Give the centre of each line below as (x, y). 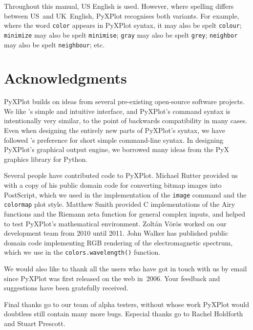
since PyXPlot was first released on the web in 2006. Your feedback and (112, 278)
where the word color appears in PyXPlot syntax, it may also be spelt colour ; (123, 25)
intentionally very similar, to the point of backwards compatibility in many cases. (126, 121)
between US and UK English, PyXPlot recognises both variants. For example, (122, 15)
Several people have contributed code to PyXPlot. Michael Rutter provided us (121, 175)
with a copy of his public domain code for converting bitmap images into (113, 185)
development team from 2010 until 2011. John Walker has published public (116, 233)
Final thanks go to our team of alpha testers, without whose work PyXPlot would (126, 304)
